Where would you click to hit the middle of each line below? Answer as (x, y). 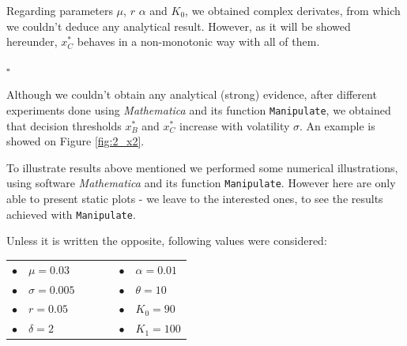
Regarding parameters (60, 10)
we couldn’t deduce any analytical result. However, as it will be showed (179, 26)
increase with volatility (235, 125)
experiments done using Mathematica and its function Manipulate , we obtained (199, 109)
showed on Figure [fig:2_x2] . (75, 141)
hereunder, (32, 41)
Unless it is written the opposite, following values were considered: (167, 241)
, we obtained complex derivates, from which (293, 10)
